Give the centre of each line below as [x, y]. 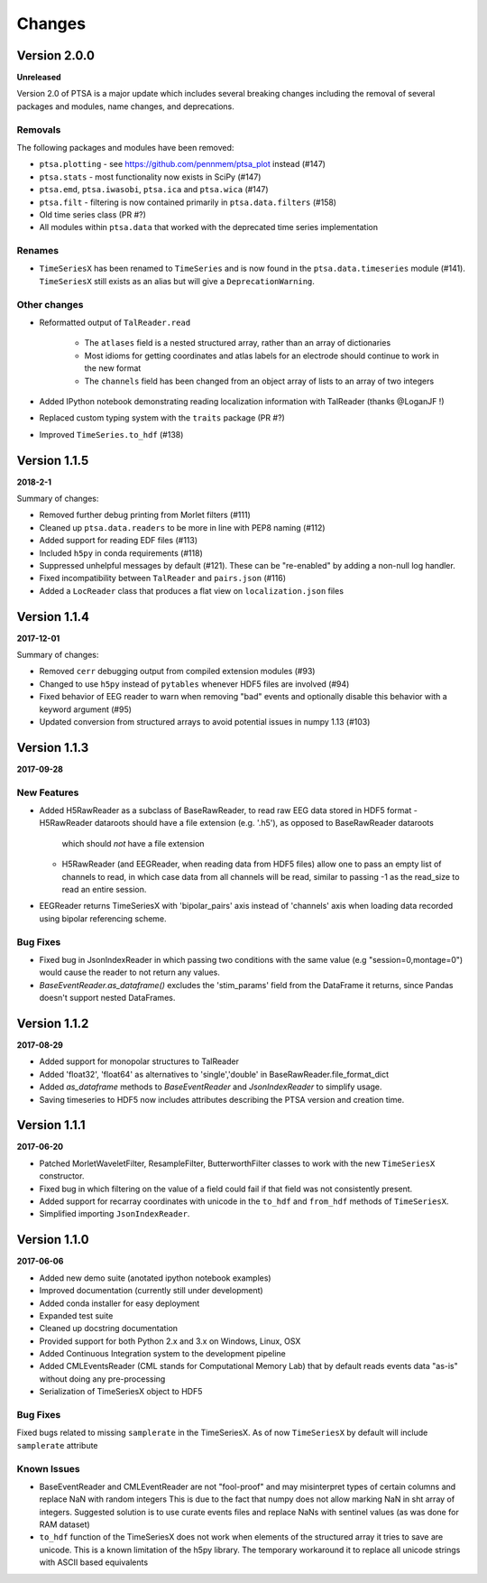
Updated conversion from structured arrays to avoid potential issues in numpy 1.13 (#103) [205, 722]
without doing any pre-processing [102, 1379]
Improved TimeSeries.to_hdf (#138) [111, 434]
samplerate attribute [57, 1445]
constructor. [62, 1176]
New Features [48, 792]
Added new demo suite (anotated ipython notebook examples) [155, 1278]
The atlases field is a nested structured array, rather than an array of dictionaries [238, 343]
